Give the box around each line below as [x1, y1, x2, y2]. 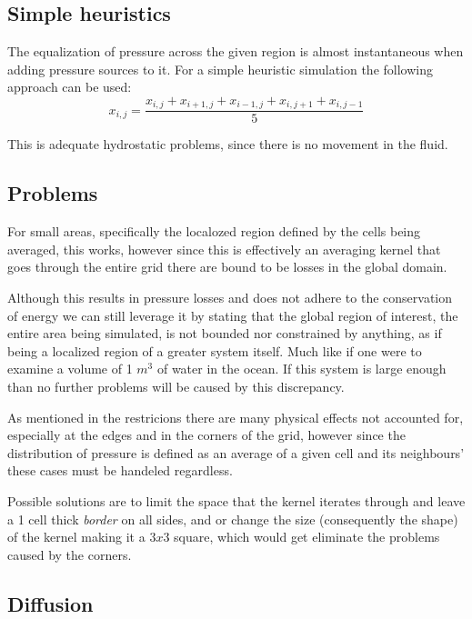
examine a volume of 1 [7, 359, 133, 378]
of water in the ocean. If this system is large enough [156, 359, 447, 378]
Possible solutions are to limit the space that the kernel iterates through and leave [7, 491, 466, 510]
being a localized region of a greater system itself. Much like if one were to [7, 341, 422, 360]
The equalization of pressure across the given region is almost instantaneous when [7, 42, 464, 61]
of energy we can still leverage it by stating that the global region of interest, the [7, 305, 458, 324]
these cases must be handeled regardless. [7, 461, 233, 480]
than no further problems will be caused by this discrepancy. [7, 377, 345, 396]
